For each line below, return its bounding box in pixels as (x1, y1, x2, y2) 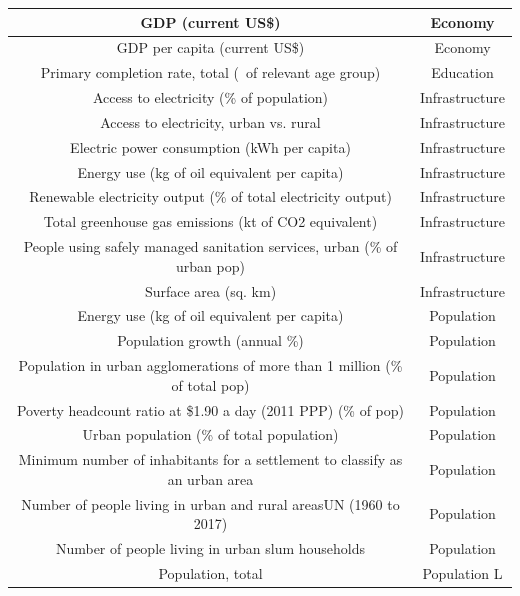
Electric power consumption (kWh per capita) (70, 136, 351, 157)
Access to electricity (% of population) (92, 87, 329, 108)
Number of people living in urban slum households (55, 538, 366, 559)
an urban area (167, 468, 254, 489)
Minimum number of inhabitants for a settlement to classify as (18, 449, 403, 470)
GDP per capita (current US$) (116, 37, 305, 58)
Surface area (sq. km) (144, 280, 277, 301)
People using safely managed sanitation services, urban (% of (23, 236, 398, 257)
